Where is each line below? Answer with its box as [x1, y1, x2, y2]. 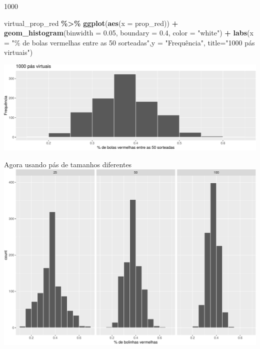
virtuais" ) [4, 47, 33, 57]
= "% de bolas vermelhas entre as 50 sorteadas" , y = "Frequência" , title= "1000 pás [4, 37, 255, 47]
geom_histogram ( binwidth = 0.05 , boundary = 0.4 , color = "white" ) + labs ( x [4, 27, 253, 38]
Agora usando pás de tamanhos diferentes [4, 159, 132, 169]
